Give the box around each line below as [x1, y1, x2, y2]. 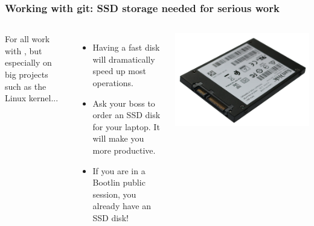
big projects [5, 68, 48, 80]
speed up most [92, 64, 146, 77]
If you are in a [92, 164, 146, 177]
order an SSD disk [92, 108, 161, 121]
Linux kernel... [5, 92, 59, 104]
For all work [5, 33, 50, 45]
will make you [92, 132, 144, 145]
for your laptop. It [92, 120, 160, 133]
